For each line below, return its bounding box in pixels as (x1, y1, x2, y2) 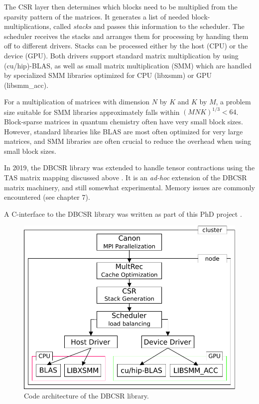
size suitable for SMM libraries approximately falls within (4, 106, 180, 117)
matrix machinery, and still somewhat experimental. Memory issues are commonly (4, 182, 255, 192)
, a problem (216, 96, 251, 107)
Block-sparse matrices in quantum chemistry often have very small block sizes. (4, 116, 243, 127)
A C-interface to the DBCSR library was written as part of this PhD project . (4, 208, 242, 219)
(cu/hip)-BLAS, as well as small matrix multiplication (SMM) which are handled (4, 60, 252, 70)
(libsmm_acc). (4, 79, 49, 90)
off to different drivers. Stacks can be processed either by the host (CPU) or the (4, 40, 248, 51)
